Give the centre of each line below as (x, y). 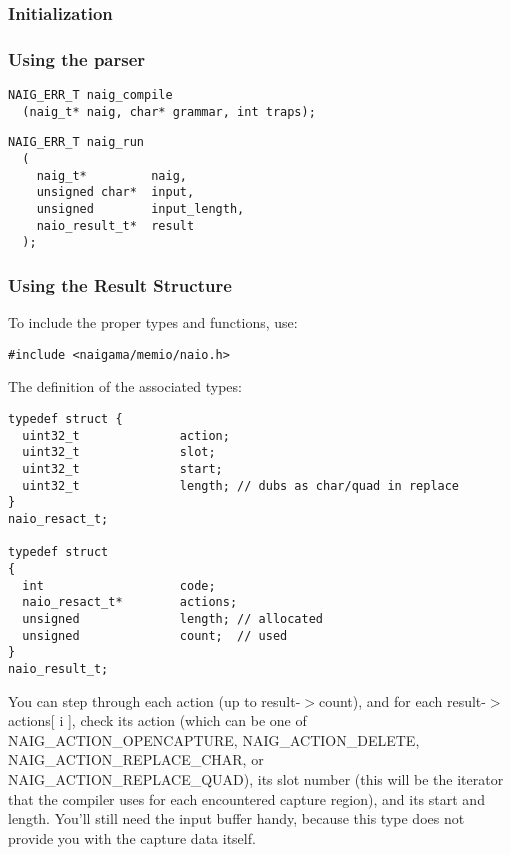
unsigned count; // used (155, 635)
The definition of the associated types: (125, 386)
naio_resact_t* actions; (130, 602)
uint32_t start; (122, 469)
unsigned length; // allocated (172, 618)
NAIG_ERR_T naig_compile (90, 95)
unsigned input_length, (140, 209)
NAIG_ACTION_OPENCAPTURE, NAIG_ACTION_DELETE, (214, 739)
